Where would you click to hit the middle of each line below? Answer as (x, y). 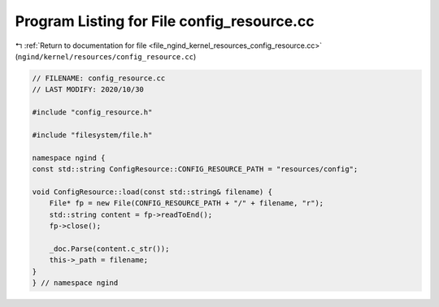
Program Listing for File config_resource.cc (165, 21)
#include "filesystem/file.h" (92, 135)
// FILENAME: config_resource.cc (99, 78)
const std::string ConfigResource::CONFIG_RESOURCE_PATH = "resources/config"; (195, 169)
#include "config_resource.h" (92, 112)
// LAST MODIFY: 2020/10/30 (88, 90)
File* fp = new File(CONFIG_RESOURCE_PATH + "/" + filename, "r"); (187, 203)
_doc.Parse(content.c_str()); (109, 249)
